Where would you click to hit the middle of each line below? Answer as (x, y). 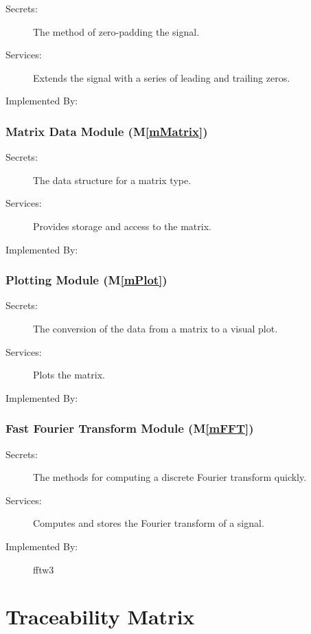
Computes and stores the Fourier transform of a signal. (149, 523)
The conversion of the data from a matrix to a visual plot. (155, 328)
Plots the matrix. (69, 375)
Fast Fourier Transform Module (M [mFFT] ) (130, 428)
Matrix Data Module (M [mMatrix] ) (107, 131)
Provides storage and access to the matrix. (122, 226)
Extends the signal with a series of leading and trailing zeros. (162, 77)
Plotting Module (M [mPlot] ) (87, 280)
